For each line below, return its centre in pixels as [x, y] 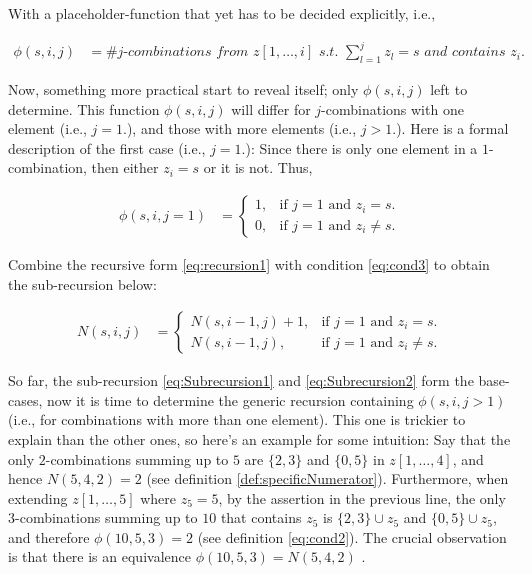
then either [125, 167]
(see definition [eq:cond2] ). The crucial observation [352, 536]
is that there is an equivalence [99, 556]
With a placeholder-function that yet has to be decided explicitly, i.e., [222, 13]
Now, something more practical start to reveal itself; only [183, 88]
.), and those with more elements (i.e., [240, 128]
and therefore [49, 536]
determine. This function [84, 108]
